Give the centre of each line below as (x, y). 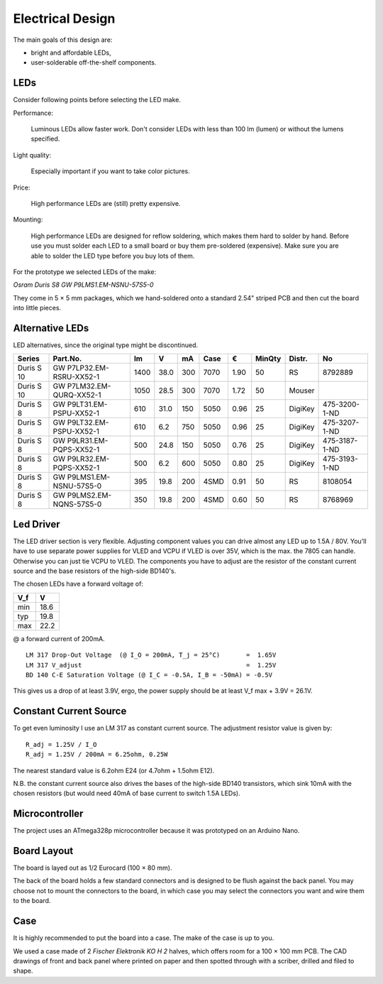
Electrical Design (64, 18)
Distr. (298, 359)
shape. (23, 971)
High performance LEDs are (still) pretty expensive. (106, 203)
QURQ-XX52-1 (77, 395)
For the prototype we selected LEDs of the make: (84, 272)
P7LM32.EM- (89, 386)
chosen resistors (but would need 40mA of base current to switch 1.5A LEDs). (127, 793)
